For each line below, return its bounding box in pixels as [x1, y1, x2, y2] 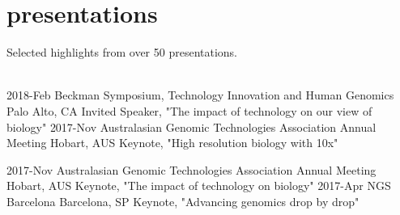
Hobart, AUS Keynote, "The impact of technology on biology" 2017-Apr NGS [6, 177, 391, 194]
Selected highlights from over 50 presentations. [6, 44, 238, 61]
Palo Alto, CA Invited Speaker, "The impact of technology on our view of [6, 102, 372, 119]
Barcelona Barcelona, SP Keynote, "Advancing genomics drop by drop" [6, 192, 360, 209]
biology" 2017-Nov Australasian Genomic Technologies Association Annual [6, 118, 377, 135]
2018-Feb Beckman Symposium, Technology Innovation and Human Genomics [6, 86, 394, 103]
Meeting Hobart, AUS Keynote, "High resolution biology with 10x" [6, 134, 338, 151]
